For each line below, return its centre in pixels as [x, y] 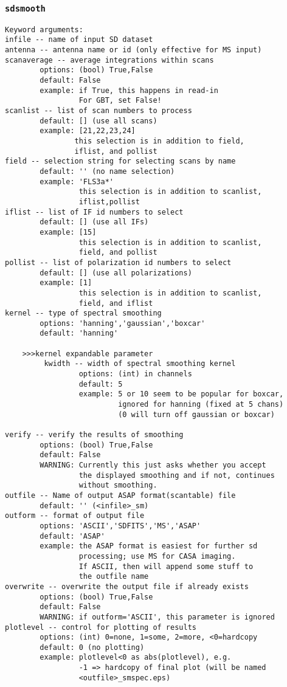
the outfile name [114, 577]
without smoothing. [118, 485]
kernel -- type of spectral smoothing [83, 313]
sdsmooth [25, 8]
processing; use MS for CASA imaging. [157, 556]
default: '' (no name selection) [107, 171]
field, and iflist [116, 303]
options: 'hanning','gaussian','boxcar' [123, 323]
